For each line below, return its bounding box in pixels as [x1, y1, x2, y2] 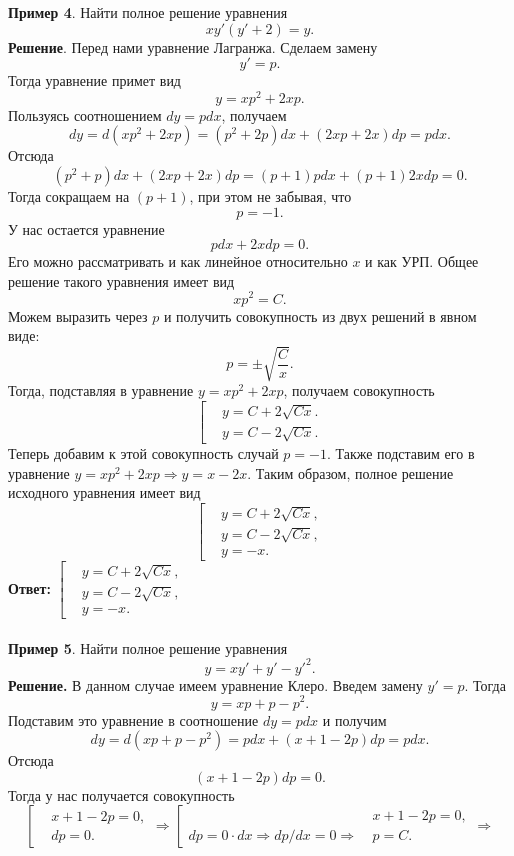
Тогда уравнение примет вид [8, 70, 181, 91]
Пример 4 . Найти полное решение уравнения [8, 2, 288, 22]
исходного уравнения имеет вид [8, 482, 201, 503]
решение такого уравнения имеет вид [8, 270, 235, 291]
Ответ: [8, 577, 51, 598]
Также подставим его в [335, 442, 475, 463]
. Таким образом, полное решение [247, 462, 454, 483]
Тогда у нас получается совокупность [8, 784, 235, 805]
